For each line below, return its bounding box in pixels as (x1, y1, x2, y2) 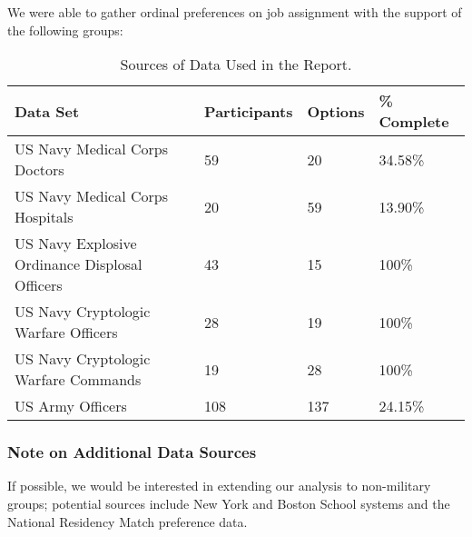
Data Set (15, 100, 80, 122)
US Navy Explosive (15, 233, 137, 254)
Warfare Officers (15, 322, 118, 343)
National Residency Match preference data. (7, 512, 248, 531)
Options (307, 100, 365, 122)
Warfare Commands (15, 369, 142, 391)
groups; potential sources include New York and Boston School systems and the (7, 494, 450, 512)
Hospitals (15, 206, 74, 228)
